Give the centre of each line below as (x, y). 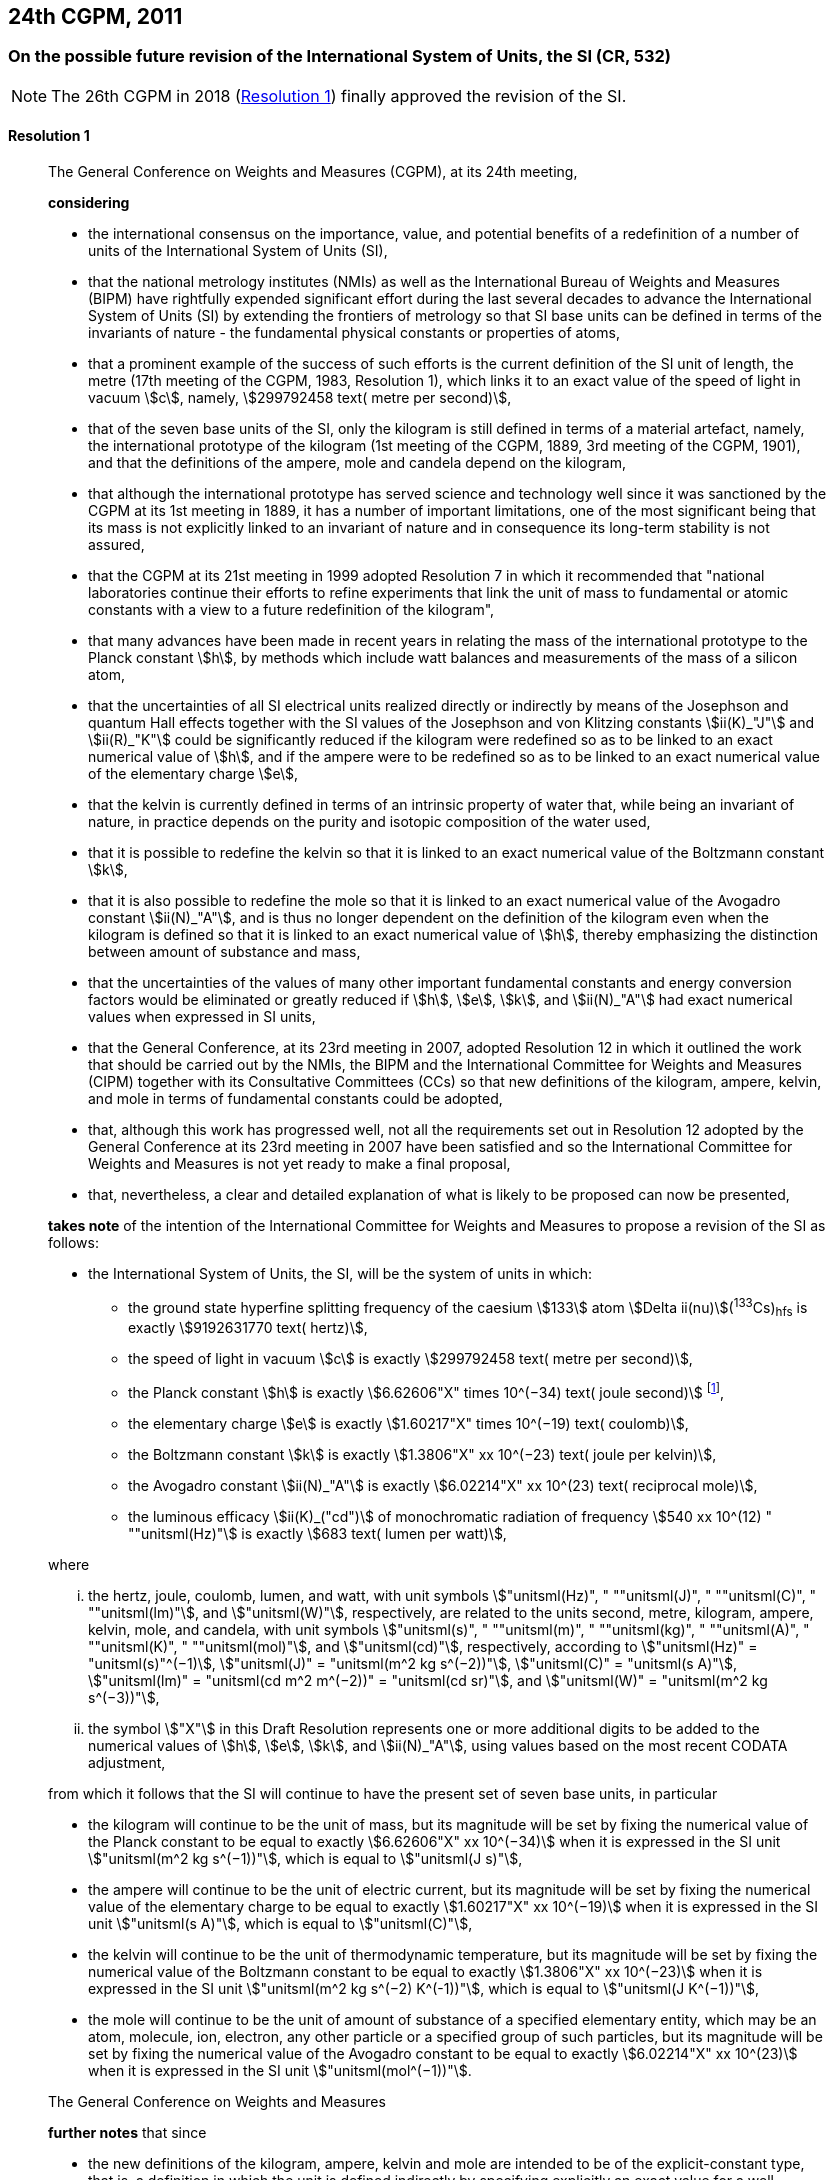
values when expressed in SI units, (202, 1017)
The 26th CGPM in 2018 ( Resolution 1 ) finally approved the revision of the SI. (339, 95)
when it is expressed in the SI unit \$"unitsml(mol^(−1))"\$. (280, 2071)
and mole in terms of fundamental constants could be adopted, (295, 1099)
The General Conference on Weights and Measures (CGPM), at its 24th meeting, (313, 172)
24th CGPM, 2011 (95, 16)
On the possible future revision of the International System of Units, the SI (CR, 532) (339, 56)
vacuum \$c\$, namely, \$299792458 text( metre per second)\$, (300, 398)
